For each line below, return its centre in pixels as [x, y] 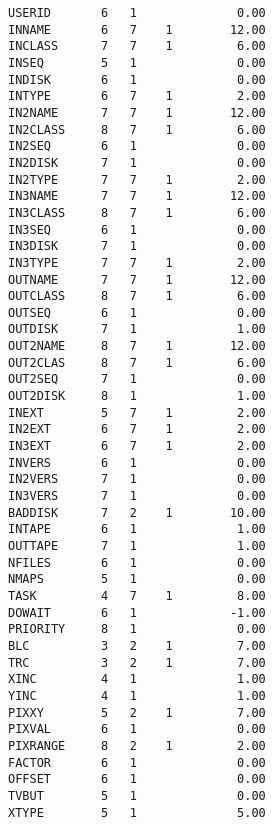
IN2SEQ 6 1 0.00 [137, 146]
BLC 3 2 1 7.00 [137, 645]
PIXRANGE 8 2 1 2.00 [137, 745]
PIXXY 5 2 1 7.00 [137, 712]
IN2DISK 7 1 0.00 [137, 162]
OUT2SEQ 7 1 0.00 [137, 379]
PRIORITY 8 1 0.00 [137, 629]
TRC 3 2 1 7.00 [137, 662]
